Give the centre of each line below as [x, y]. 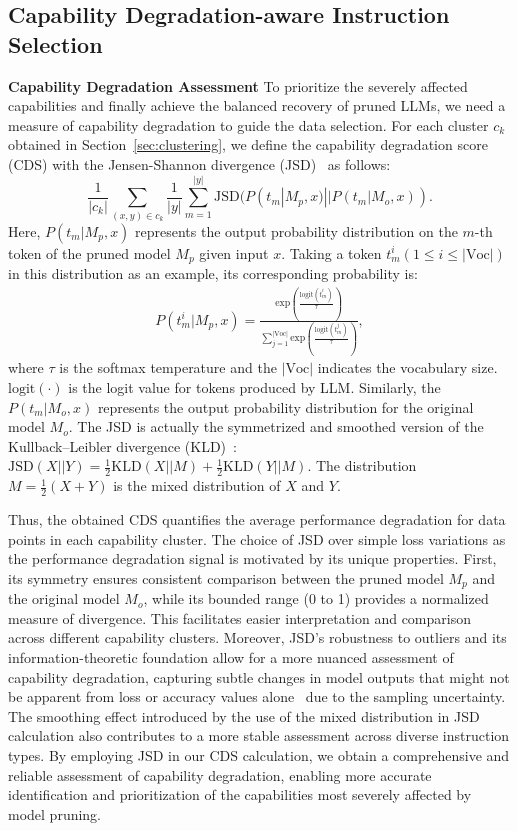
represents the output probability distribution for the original [285, 406]
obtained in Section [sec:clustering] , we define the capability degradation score [248, 144]
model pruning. [55, 813]
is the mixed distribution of [197, 485]
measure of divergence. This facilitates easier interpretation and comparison [239, 617]
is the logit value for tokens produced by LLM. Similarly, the [254, 386]
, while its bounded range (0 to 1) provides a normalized [316, 598]
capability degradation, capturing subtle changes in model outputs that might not [259, 676]
